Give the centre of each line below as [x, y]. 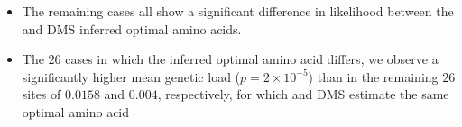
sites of [42, 94]
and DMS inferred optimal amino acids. [132, 28]
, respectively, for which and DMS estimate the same [303, 94]
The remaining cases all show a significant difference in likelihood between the [238, 11]
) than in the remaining [373, 76]
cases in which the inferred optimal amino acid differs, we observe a [252, 59]
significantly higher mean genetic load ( [131, 76]
